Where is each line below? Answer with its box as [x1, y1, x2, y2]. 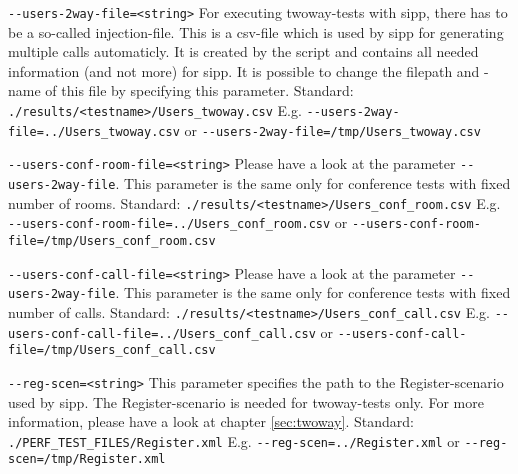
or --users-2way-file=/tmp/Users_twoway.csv [184, 119, 481, 140]
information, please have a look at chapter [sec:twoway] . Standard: [8, 411, 414, 432]
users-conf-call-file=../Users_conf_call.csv [8, 326, 316, 341]
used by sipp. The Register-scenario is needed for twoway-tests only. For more [8, 391, 484, 412]
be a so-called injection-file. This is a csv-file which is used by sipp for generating [8, 21, 504, 42]
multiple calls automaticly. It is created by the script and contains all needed [8, 41, 479, 62]
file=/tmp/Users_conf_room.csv [8, 233, 216, 248]
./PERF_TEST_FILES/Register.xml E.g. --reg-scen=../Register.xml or [8, 430, 460, 451]
